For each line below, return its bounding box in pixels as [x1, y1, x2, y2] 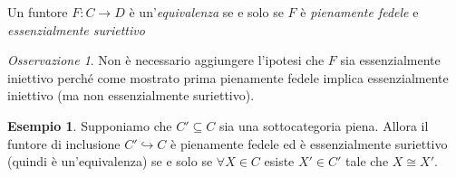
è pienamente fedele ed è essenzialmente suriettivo [170, 134, 448, 153]
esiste [264, 152, 295, 171]
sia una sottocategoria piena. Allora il [218, 116, 429, 135]
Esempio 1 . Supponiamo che [7, 116, 172, 135]
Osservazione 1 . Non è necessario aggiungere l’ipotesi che [7, 51, 325, 70]
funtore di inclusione [7, 134, 121, 153]
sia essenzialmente [340, 51, 441, 70]
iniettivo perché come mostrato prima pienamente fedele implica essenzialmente [7, 68, 449, 87]
